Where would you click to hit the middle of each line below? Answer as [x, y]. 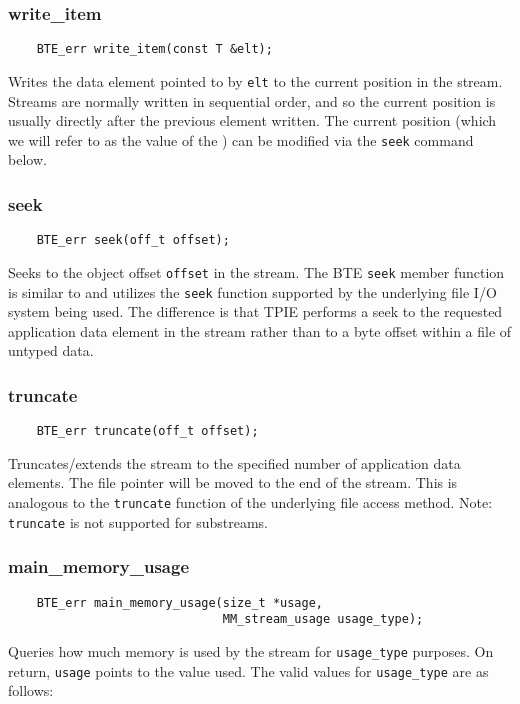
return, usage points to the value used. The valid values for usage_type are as [248, 670]
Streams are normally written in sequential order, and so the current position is [252, 100]
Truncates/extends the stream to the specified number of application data [234, 462]
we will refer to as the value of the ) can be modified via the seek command [241, 139]
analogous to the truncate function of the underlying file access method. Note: [250, 502]
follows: [31, 690]
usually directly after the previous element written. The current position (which [252, 120]
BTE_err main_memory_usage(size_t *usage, [179, 602]
